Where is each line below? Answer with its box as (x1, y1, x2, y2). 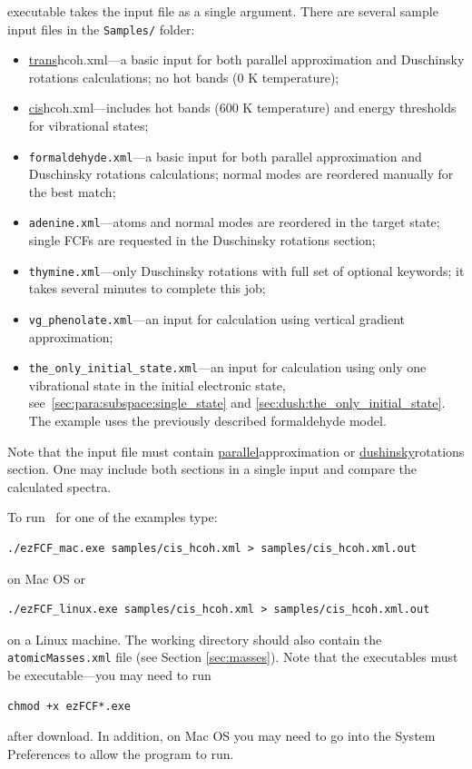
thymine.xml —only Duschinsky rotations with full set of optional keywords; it (28, 261, 465, 280)
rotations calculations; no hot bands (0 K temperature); (28, 67, 339, 86)
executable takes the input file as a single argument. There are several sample (7, 2, 438, 20)
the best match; (28, 182, 116, 201)
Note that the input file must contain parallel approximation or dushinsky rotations (7, 441, 465, 460)
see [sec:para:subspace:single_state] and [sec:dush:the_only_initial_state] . (28, 393, 446, 412)
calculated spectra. (7, 477, 112, 496)
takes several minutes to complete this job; (28, 279, 266, 298)
